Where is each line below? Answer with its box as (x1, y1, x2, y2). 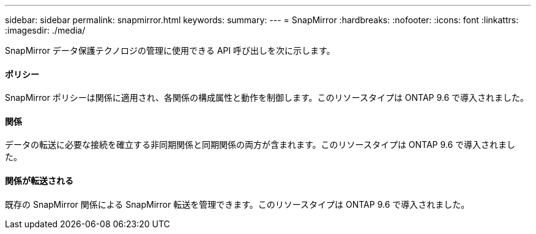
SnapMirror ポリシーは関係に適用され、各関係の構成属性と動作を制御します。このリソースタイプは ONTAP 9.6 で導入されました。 (5, 92, 529, 103)
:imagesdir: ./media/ (5, 25, 86, 35)
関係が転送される (5, 175, 73, 186)
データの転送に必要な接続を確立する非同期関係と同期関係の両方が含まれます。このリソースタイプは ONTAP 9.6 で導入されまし (5, 139, 516, 150)
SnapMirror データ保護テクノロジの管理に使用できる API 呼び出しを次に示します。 (5, 45, 335, 56)
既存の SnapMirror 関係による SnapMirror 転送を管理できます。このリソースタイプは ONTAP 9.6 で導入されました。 (5, 199, 470, 210)
